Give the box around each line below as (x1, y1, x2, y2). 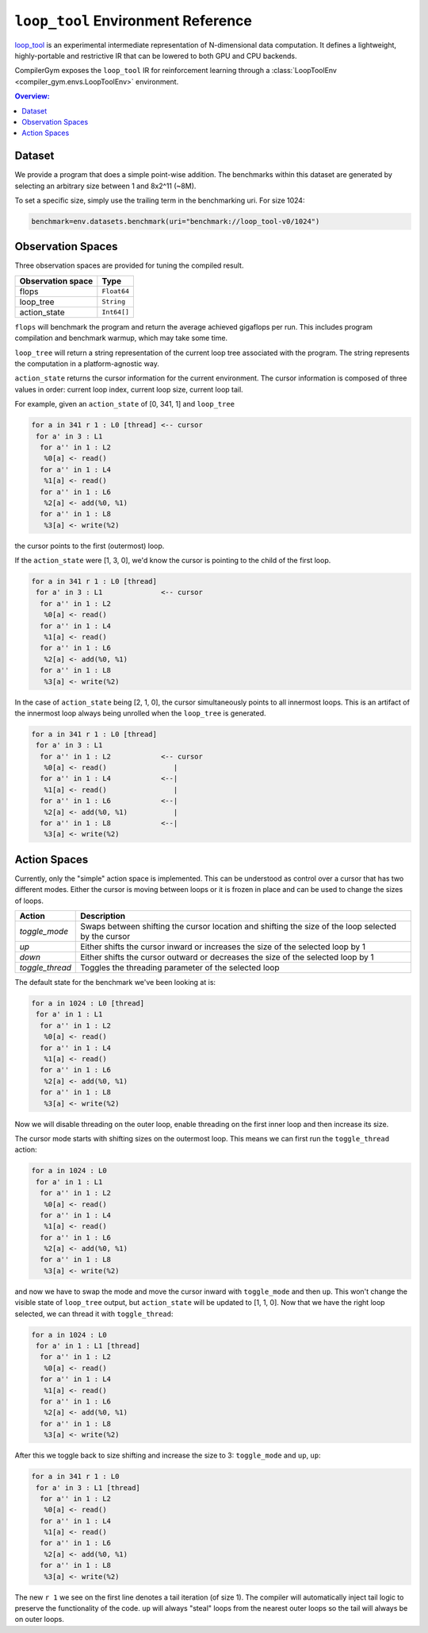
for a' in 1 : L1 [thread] (36, 1342, 140, 1350)
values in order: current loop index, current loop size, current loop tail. (14, 384, 243, 394)
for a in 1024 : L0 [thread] (31, 999, 145, 1008)
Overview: (14, 91, 51, 101)
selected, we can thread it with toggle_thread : (14, 1309, 174, 1318)
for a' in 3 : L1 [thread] (36, 1483, 140, 1492)
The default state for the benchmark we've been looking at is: (14, 978, 216, 987)
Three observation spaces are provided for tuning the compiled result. (14, 261, 244, 270)
